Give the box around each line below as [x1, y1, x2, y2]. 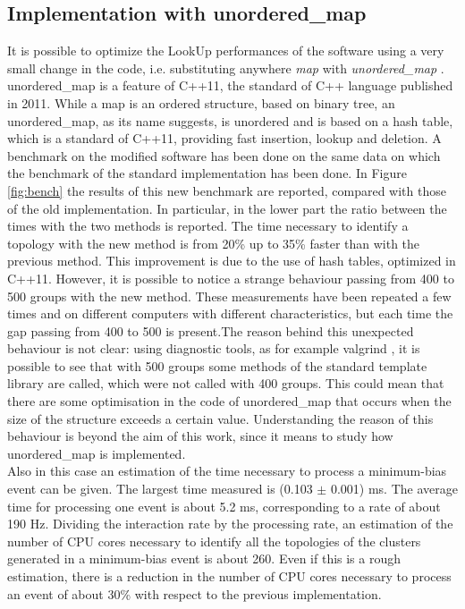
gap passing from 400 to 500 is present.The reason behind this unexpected [7, 321, 414, 340]
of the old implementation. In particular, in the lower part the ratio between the [7, 199, 447, 217]
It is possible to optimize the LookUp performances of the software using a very [7, 41, 444, 60]
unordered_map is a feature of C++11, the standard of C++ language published [7, 76, 453, 95]
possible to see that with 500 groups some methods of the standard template [7, 356, 427, 375]
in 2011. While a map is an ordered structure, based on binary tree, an [7, 93, 395, 112]
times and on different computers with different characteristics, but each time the [7, 304, 453, 323]
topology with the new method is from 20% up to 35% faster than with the [7, 233, 420, 252]
